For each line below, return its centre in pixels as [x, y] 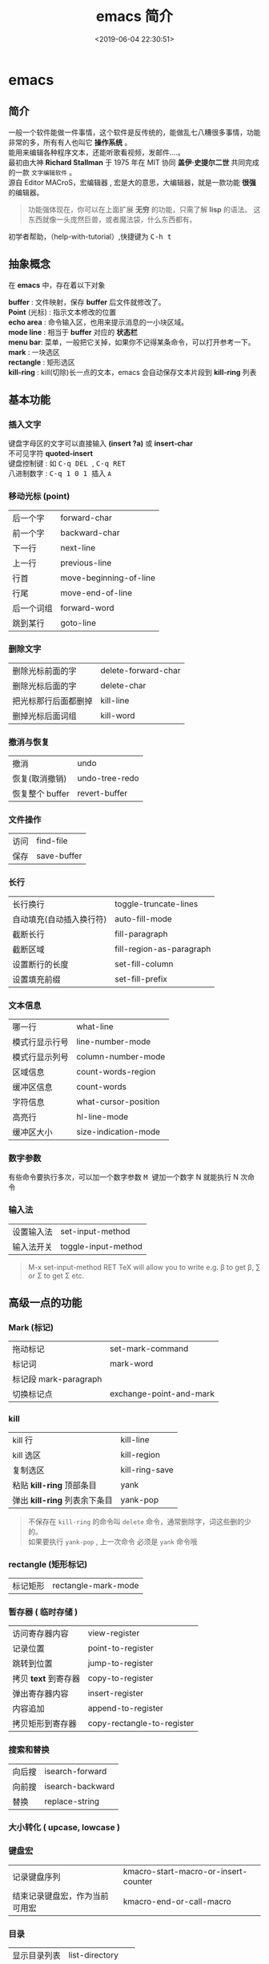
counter [138, 1881]
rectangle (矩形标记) [48, 1564]
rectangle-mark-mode [96, 1585]
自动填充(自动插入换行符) [60, 919]
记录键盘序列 [37, 1877]
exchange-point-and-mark [162, 1393]
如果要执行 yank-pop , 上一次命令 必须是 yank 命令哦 [112, 1541]
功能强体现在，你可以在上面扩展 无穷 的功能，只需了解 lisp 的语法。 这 [144, 209]
